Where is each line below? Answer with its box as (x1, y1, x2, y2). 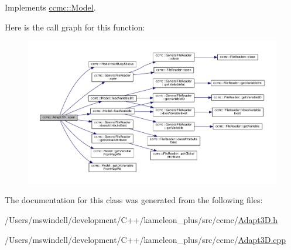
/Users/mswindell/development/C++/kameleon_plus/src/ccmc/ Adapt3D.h (5, 214, 278, 226)
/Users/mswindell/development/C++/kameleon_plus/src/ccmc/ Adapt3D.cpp (5, 233, 286, 245)
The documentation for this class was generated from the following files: (5, 194, 263, 206)
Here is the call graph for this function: (5, 20, 145, 33)
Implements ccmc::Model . (5, 1, 96, 13)
